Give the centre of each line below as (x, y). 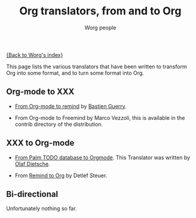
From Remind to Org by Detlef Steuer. (61, 175)
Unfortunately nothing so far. (42, 208)
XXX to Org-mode (40, 143)
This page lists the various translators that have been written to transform (97, 66)
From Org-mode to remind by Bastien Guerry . (71, 106)
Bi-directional (32, 194)
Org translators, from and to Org (100, 11)
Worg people (100, 28)
